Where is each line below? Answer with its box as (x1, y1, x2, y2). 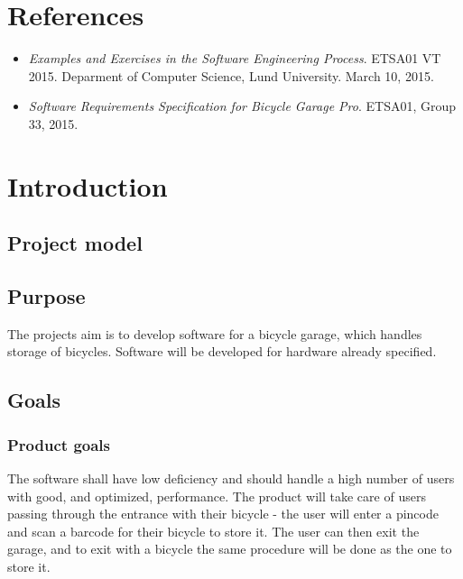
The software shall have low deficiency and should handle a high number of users (7, 469, 455, 488)
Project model (7, 229, 143, 257)
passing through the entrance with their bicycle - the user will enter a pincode (7, 504, 439, 523)
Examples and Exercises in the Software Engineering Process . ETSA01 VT (28, 49, 441, 68)
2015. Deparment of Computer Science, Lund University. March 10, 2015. (28, 66, 434, 85)
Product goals (7, 433, 110, 455)
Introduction (7, 167, 168, 204)
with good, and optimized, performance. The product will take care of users (7, 486, 426, 505)
